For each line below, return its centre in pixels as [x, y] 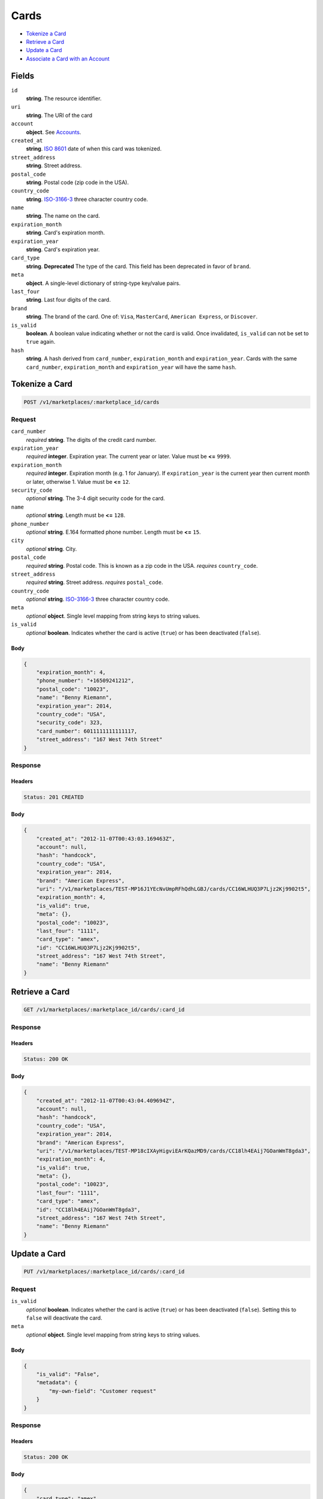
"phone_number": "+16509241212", [85, 681]
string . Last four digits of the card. [68, 300]
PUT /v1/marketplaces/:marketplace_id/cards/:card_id [104, 1272]
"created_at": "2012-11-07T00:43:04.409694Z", [106, 1101]
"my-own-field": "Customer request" [103, 1391]
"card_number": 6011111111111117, [87, 731]
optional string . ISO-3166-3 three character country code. [98, 599]
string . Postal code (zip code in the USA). [77, 182]
